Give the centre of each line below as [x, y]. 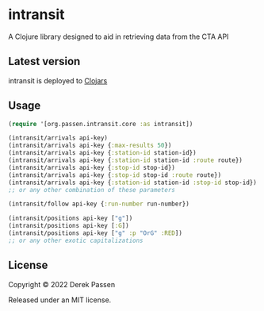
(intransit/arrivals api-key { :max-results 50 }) [90, 146]
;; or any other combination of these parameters [92, 190]
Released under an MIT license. [60, 300]
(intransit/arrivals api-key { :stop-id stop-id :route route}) [115, 175]
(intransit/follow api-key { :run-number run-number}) [99, 204]
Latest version [44, 61]
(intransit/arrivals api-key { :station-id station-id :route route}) [126, 160]
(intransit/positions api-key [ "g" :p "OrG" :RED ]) [95, 233]
